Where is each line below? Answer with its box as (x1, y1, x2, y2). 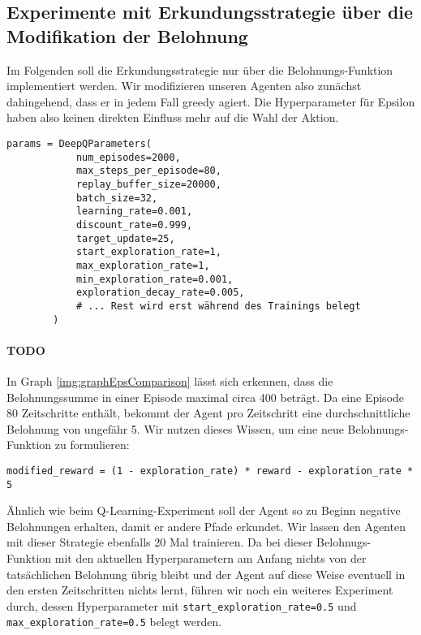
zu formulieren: (54, 436, 130, 453)
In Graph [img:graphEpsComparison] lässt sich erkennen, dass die (6, 372, 333, 389)
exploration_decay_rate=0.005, (75, 287, 245, 299)
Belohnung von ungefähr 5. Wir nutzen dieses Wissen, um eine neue (6, 420, 344, 437)
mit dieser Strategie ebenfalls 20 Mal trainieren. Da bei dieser (6, 533, 313, 551)
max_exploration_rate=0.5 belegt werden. (6, 613, 222, 630)
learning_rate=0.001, (75, 205, 193, 218)
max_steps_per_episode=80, (75, 165, 221, 177)
